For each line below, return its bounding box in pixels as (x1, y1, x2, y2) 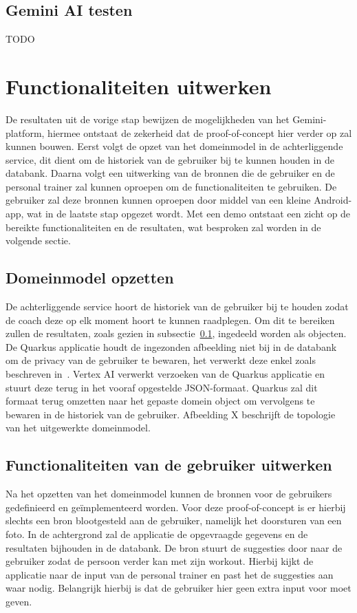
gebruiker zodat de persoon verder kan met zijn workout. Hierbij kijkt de (6, 554, 314, 568)
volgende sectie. (6, 233, 71, 248)
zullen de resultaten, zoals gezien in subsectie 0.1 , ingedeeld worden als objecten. (6, 326, 347, 341)
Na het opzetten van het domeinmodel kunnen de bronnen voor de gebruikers (6, 486, 332, 501)
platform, (6, 125, 45, 140)
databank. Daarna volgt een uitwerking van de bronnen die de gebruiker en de (6, 166, 335, 180)
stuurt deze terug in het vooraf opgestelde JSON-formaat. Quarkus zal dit (6, 380, 318, 394)
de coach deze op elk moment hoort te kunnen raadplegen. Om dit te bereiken (6, 312, 335, 327)
